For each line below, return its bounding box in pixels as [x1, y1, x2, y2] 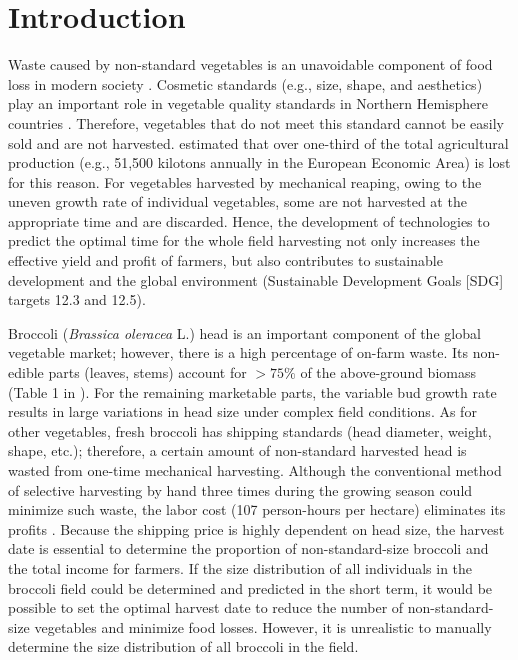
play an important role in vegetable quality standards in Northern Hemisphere [8, 93, 489, 114]
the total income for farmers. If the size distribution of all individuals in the [8, 557, 473, 578]
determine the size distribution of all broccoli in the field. [8, 636, 359, 657]
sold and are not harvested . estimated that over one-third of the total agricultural [8, 132, 509, 153]
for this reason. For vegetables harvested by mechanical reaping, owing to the [8, 171, 482, 192]
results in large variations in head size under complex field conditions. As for [8, 401, 477, 422]
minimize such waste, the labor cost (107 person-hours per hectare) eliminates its [8, 499, 506, 520]
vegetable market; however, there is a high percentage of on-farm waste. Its [8, 342, 469, 363]
